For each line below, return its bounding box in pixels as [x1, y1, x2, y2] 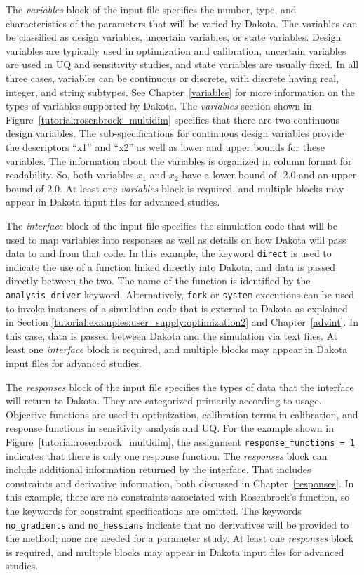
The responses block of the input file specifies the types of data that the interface [6, 379, 354, 394]
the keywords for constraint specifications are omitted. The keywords [6, 503, 302, 517]
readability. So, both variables [6, 167, 134, 182]
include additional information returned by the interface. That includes [6, 462, 311, 477]
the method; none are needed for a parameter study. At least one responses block [6, 531, 354, 546]
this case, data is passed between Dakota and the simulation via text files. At [6, 328, 338, 343]
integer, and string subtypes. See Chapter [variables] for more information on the [6, 84, 356, 99]
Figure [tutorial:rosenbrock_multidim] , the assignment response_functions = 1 [6, 434, 356, 449]
